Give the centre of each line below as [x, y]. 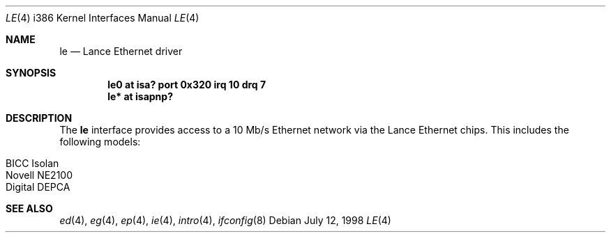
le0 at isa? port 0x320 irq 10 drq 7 [187, 85]
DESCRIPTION [39, 118]
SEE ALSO [29, 208]
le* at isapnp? [140, 96]
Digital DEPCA [38, 187]
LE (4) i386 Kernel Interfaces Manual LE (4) [103, 18]
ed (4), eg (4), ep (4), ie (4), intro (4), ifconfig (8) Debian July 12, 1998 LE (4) [225, 220]
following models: [100, 142]
